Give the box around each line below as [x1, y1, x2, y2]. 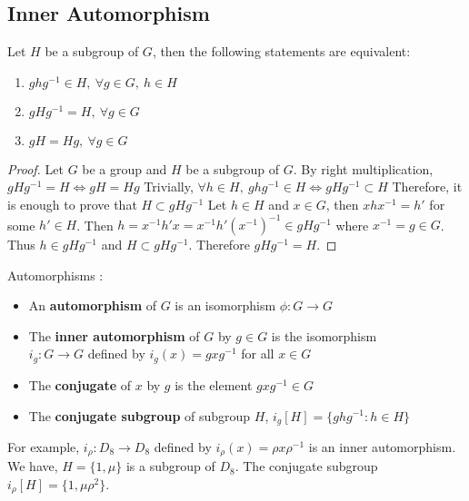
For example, [7, 437, 80, 456]
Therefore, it [392, 177, 463, 196]
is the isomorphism [271, 326, 377, 345]
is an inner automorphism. [308, 437, 456, 456]
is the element [175, 375, 253, 394]
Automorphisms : [7, 265, 104, 284]
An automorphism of [28, 296, 157, 315]
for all [241, 344, 274, 363]
